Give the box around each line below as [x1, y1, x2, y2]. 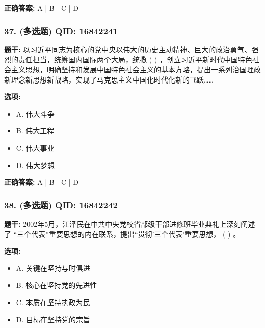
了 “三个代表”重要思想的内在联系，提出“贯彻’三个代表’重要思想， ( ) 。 [4, 228, 241, 239]
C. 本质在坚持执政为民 [16, 296, 90, 307]
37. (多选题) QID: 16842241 [4, 24, 118, 37]
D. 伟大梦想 [16, 159, 55, 170]
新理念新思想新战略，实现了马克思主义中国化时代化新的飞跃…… [4, 74, 214, 85]
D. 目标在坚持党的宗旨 [16, 314, 91, 324]
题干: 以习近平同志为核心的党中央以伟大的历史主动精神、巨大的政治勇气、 [4, 44, 252, 54]
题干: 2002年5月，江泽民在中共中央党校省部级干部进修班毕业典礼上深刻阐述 [4, 218, 255, 229]
